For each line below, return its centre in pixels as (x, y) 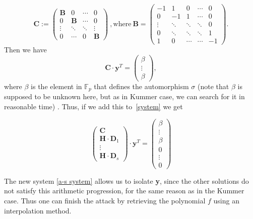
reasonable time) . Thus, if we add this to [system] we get (93, 106)
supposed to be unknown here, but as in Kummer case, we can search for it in (124, 96)
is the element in (56, 86)
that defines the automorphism (141, 86)
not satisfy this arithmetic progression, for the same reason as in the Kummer (124, 191)
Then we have (25, 50)
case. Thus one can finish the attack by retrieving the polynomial (105, 201)
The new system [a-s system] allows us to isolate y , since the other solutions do (126, 180)
